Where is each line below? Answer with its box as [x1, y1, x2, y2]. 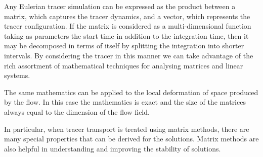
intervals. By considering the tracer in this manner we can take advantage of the [4, 50, 253, 60]
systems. [4, 70, 30, 81]
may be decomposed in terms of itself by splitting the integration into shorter [4, 40, 244, 51]
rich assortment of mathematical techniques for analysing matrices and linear [4, 60, 243, 70]
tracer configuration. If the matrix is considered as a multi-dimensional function [4, 21, 251, 31]
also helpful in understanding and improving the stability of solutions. [4, 143, 221, 153]
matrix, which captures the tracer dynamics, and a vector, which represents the [4, 11, 250, 21]
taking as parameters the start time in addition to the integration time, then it [4, 30, 249, 41]
